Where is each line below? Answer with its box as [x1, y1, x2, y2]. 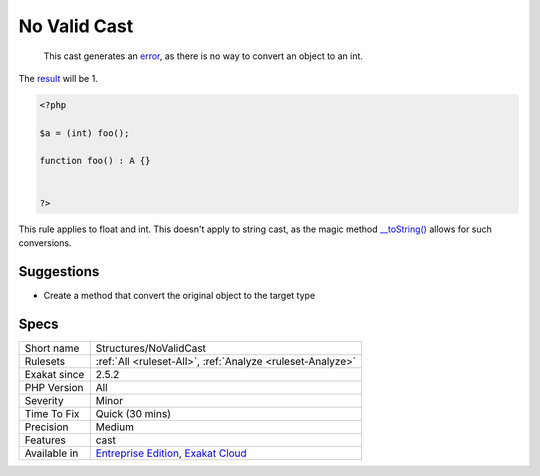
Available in [24, 446, 79, 460]
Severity [24, 393, 64, 407]
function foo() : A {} [39, 155, 151, 167]
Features [24, 433, 67, 447]
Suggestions [18, 263, 100, 280]
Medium [95, 420, 135, 434]
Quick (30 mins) [95, 406, 172, 420]
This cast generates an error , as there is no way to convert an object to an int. [43, 50, 364, 62]
